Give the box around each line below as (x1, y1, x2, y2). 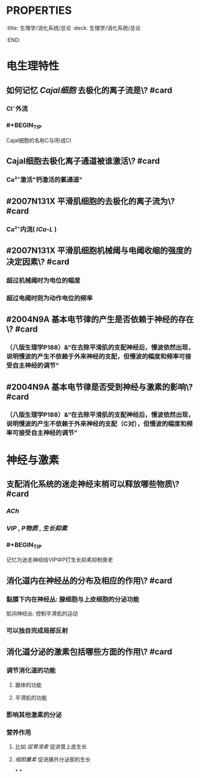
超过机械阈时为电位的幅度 (6, 276, 81, 285)
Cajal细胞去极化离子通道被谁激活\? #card (6, 156, 160, 166)
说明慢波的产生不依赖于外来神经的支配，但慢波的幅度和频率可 (6, 353, 186, 361)
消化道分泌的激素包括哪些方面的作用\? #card (6, 647, 173, 657)
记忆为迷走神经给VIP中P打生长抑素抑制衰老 (6, 556, 113, 563)
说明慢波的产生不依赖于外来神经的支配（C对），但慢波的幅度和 (6, 419, 187, 428)
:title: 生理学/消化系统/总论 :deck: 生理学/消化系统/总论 (6, 24, 141, 31)
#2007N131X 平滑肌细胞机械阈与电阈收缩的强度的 (6, 245, 192, 256)
